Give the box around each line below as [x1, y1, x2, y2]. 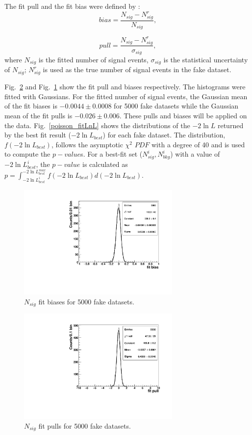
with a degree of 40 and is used [151, 139, 245, 149]
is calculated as [82, 159, 128, 169]
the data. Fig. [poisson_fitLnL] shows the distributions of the [4, 120, 190, 130]
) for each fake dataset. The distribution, [102, 130, 226, 140]
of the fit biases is [4, 101, 57, 111]
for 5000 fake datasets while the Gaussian [114, 101, 239, 111]
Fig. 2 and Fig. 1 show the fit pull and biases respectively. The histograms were [4, 82, 246, 92]
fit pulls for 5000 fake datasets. [38, 420, 131, 431]
